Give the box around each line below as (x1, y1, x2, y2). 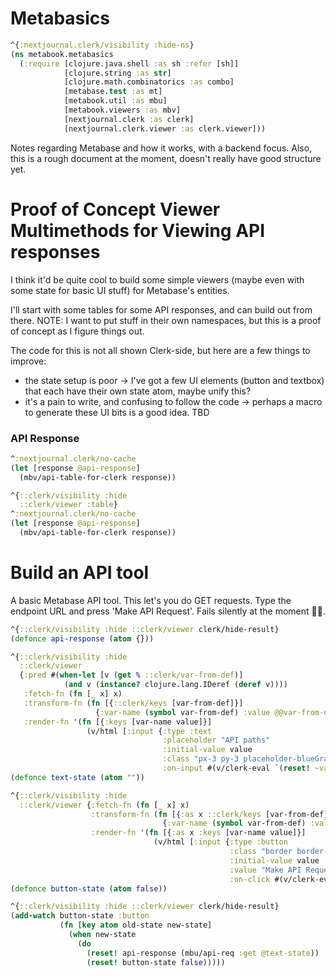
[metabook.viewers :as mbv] (63, 105, 182, 116)
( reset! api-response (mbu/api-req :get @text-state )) (86, 948, 320, 958)
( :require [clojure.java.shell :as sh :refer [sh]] (19, 58, 240, 69)
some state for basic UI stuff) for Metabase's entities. (10, 284, 230, 296)
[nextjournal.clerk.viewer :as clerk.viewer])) (63, 123, 267, 134)
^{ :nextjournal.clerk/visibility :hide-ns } (10, 40, 195, 50)
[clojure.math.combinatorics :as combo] (63, 77, 235, 87)
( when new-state (68, 930, 137, 940)
